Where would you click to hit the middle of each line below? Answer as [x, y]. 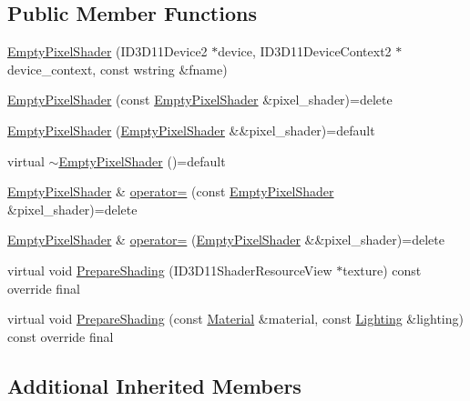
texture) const [382, 270]
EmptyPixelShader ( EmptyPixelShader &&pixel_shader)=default [191, 130]
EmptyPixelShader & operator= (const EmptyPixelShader [171, 191]
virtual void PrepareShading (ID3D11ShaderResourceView [170, 270]
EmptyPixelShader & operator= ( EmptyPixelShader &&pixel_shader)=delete [226, 240]
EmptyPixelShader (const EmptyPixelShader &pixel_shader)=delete [200, 100]
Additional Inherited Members [154, 385]
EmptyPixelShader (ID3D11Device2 [107, 51]
